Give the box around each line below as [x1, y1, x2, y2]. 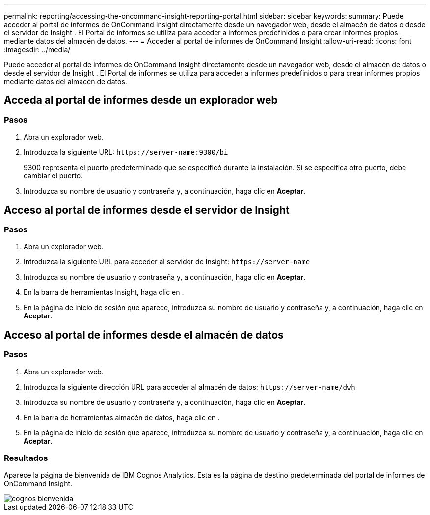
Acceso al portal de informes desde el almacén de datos [4, 328, 284, 341]
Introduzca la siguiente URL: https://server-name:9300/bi [24, 148, 228, 157]
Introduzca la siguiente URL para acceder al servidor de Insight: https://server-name [24, 257, 310, 266]
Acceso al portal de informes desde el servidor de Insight [4, 203, 290, 216]
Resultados [4, 453, 48, 463]
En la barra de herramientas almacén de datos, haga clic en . [24, 413, 220, 422]
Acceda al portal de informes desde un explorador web [4, 94, 278, 107]
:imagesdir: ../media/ [4, 45, 71, 54]
